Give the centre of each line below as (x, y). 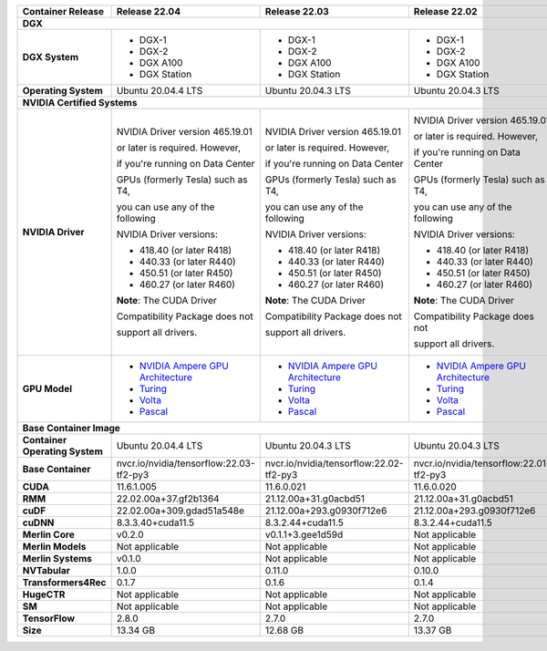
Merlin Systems (57, 558)
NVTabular (46, 570)
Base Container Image (71, 428)
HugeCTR (44, 594)
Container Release (63, 11)
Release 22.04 (149, 11)
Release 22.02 (445, 11)
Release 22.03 (297, 11)
